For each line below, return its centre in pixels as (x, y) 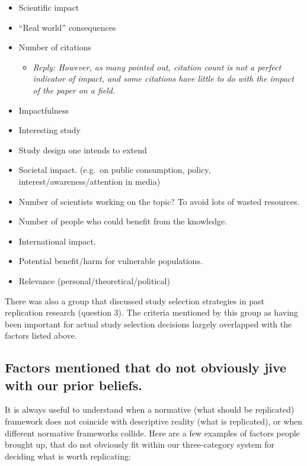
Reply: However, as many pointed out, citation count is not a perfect (157, 67)
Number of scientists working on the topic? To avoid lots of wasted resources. (159, 201)
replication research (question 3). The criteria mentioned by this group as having (151, 312)
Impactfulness (44, 110)
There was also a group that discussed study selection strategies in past (135, 301)
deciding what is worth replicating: (68, 456)
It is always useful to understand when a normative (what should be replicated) (150, 409)
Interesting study (49, 130)
